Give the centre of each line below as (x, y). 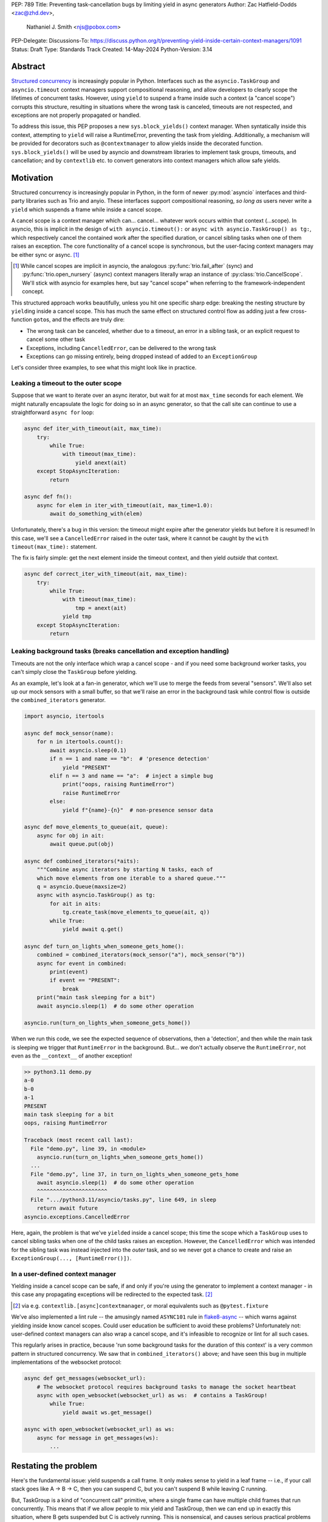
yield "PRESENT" (87, 767)
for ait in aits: (75, 903)
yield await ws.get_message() (107, 1412)
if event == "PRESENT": (85, 980)
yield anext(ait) (101, 462)
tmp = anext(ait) (101, 608)
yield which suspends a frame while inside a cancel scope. (87, 209)
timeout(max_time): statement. (54, 546)
